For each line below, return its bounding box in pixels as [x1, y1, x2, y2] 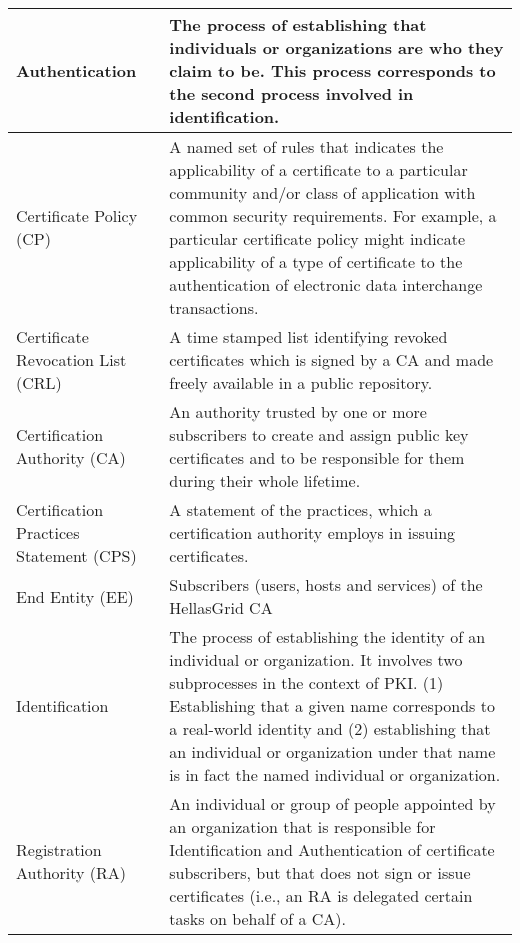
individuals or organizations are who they [169, 36, 504, 59]
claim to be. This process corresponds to [169, 59, 496, 82]
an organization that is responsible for [169, 815, 436, 838]
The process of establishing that [169, 13, 427, 36]
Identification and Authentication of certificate [169, 838, 495, 861]
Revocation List [16, 348, 127, 371]
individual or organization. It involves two [169, 648, 463, 671]
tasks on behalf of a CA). [169, 907, 346, 930]
